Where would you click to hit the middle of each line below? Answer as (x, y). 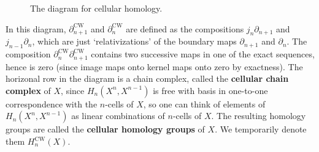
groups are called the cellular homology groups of (105, 129)
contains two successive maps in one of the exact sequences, (203, 54)
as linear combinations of (118, 116)
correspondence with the (52, 103)
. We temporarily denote (261, 129)
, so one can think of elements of (204, 103)
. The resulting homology (259, 116)
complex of (28, 90)
